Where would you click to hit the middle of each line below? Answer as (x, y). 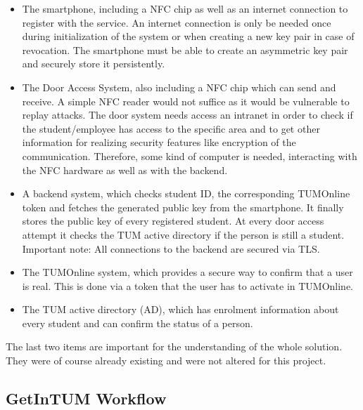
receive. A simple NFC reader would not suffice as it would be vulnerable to (186, 101)
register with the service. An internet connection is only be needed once (177, 22)
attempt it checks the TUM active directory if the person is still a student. (183, 234)
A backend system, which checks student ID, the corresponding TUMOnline (186, 193)
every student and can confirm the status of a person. (138, 323)
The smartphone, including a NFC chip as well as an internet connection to (185, 8)
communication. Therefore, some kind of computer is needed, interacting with (190, 156)
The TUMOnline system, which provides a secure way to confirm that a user (187, 272)
